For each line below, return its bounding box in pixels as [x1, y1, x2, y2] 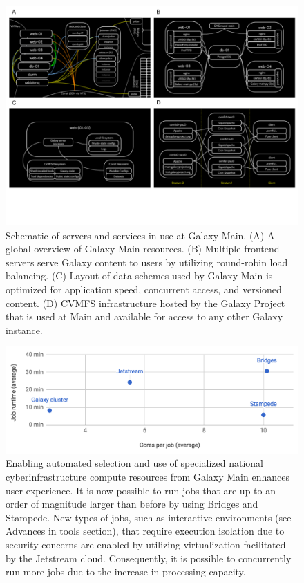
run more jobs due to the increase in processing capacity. [6, 564, 246, 579]
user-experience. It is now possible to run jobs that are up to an [6, 483, 276, 497]
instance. [6, 322, 43, 337]
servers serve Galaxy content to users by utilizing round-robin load [6, 255, 288, 269]
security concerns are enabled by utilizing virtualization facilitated [6, 537, 286, 551]
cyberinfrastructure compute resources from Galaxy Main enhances [6, 469, 289, 483]
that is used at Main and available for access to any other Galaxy [6, 309, 283, 324]
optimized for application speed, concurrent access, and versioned [6, 281, 282, 296]
